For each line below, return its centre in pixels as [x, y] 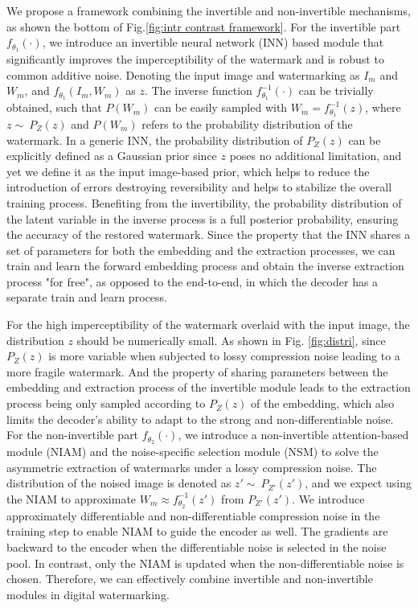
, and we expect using [358, 483]
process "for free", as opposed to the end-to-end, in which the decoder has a [193, 281]
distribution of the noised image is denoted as [119, 483]
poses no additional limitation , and [316, 156]
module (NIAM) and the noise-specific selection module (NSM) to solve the [193, 452]
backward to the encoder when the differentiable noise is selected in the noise [197, 546]
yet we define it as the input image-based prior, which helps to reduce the [188, 171]
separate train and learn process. [87, 297]
